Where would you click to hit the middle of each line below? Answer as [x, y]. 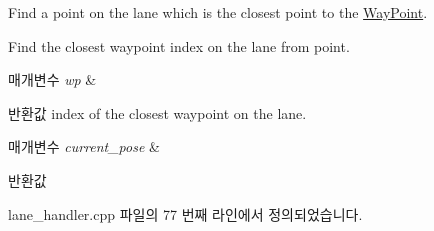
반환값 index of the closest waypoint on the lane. [157, 112]
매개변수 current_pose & [84, 146]
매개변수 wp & [52, 79]
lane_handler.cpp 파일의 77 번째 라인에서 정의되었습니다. [185, 213]
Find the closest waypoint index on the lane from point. [179, 45]
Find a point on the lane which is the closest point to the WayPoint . [218, 12]
